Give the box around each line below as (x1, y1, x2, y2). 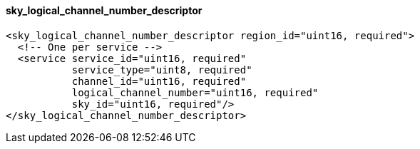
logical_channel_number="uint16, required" (71, 86, 319, 98)
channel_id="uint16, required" (71, 75, 247, 87)
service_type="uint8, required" (71, 63, 252, 76)
